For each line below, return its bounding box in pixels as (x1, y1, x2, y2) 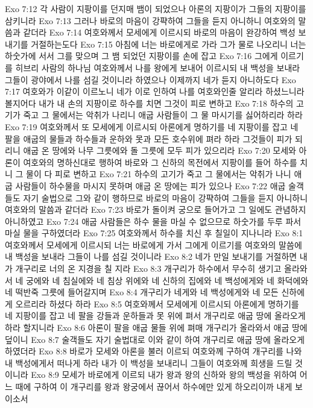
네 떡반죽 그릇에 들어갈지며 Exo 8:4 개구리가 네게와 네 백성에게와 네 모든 (5, 286, 279, 298)
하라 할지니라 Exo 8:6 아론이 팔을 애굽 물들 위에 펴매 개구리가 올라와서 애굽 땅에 (5, 321, 308, 334)
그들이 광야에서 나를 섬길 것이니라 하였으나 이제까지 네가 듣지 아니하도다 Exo (5, 73, 296, 86)
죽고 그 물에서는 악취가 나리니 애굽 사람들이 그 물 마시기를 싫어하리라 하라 (23, 108, 303, 121)
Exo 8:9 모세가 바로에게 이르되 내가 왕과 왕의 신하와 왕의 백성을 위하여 (31, 368, 297, 381)
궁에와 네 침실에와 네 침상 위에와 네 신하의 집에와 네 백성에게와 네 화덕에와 (26, 274, 309, 286)
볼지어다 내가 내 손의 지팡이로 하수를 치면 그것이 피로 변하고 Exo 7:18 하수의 (5, 96, 294, 109)
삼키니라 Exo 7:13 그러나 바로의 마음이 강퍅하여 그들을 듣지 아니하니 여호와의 (5, 14, 296, 27)
